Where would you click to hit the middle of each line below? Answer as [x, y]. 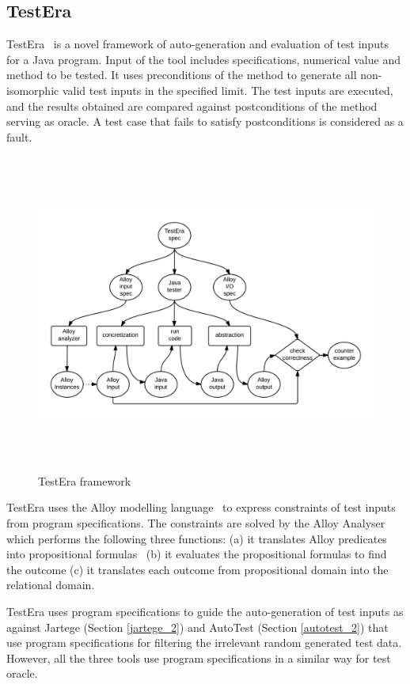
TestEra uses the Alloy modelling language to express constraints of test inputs [201, 507]
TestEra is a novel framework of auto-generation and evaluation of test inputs [197, 44]
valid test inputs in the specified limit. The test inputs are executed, [228, 90]
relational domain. [51, 585]
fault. [19, 136]
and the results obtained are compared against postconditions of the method [192, 106]
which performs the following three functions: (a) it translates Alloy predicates [197, 538]
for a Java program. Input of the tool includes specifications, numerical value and [203, 59]
